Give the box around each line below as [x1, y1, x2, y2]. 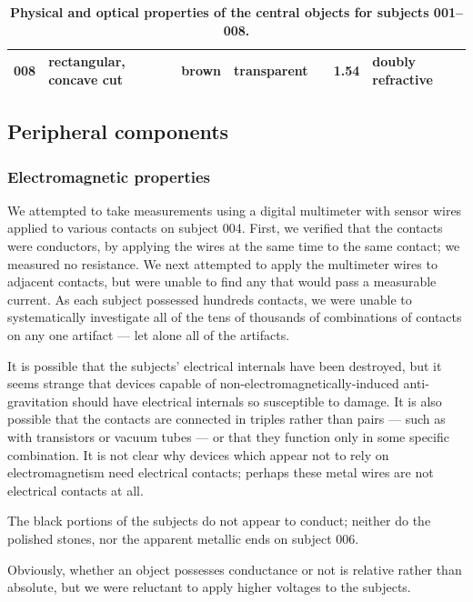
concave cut [48, 69, 123, 88]
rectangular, [48, 52, 126, 71]
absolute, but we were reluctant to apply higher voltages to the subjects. [7, 577, 411, 597]
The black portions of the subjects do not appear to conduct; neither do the [7, 511, 431, 530]
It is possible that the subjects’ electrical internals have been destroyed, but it [7, 356, 442, 375]
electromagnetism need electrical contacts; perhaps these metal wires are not [7, 463, 434, 482]
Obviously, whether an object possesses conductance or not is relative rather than [7, 559, 462, 578]
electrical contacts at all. [7, 480, 144, 499]
